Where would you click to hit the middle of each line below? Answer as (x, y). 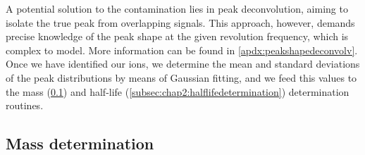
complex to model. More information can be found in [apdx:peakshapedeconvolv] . (182, 50)
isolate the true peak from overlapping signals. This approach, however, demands (180, 22)
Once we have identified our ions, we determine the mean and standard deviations (183, 64)
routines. (25, 105)
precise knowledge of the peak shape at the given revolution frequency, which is (177, 36)
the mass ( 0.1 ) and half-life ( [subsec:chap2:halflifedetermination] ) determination (178, 91)
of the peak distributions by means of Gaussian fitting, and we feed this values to (181, 77)
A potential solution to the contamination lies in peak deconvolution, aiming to (177, 8)
